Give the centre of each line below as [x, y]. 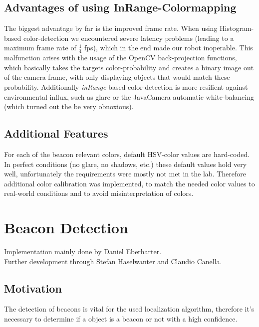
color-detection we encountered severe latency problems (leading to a [129, 38]
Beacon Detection [66, 228]
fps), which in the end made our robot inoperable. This [168, 48]
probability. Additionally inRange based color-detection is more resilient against [126, 87]
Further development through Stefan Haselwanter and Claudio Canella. [113, 261]
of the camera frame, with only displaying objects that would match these [117, 77]
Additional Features [56, 133]
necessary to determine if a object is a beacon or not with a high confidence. [121, 319]
